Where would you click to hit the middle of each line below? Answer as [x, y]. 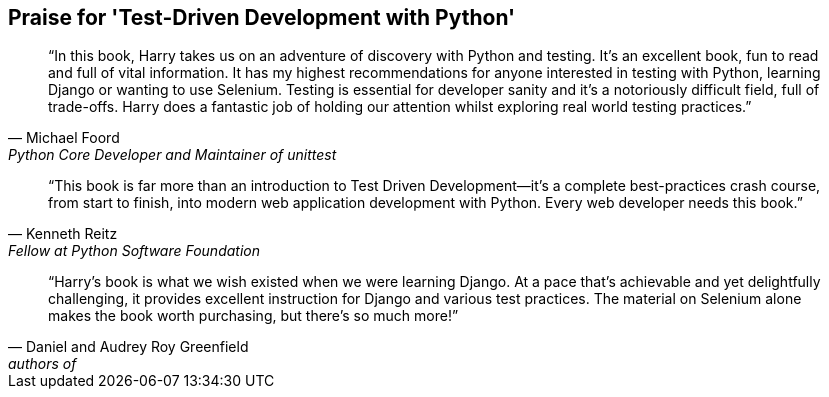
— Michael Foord [64, 138]
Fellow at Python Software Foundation [134, 251]
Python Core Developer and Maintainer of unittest [172, 155]
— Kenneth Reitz [63, 234]
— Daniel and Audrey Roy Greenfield [128, 347]
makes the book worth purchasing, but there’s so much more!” [253, 316]
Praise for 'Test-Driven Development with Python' [262, 17]
